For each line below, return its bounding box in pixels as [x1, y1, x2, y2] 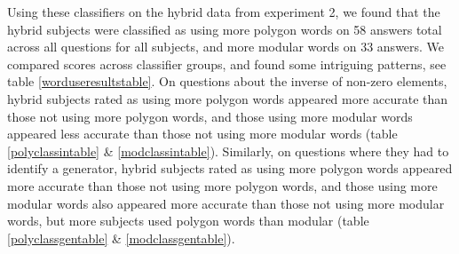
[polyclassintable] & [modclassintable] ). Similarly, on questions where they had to [7, 141, 449, 160]
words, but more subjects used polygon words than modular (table [7, 211, 369, 230]
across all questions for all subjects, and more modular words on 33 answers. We [7, 37, 445, 56]
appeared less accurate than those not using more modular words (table [7, 124, 398, 143]
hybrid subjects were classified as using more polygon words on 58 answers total [7, 20, 442, 38]
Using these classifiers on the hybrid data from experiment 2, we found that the [7, 3, 440, 20]
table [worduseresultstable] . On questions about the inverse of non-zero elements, [7, 72, 447, 91]
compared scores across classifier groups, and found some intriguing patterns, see [7, 54, 447, 73]
